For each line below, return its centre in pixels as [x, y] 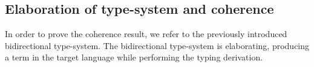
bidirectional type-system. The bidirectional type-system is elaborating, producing [157, 45]
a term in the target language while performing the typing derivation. [134, 57]
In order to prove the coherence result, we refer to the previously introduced [146, 34]
